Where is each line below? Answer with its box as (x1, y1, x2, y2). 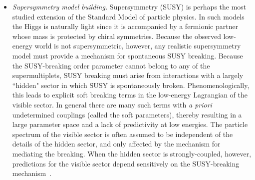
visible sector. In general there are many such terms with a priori (12, 99, 212, 109)
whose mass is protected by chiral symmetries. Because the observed (12, 30, 221, 41)
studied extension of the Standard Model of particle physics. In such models (12, 11, 245, 21)
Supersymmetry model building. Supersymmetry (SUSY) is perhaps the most (12, 1, 247, 11)
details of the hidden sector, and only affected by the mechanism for (12, 138, 221, 149)
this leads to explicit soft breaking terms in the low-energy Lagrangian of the (12, 89, 248, 100)
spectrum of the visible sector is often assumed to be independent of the (12, 128, 233, 139)
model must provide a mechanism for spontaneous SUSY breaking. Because (12, 50, 243, 60)
